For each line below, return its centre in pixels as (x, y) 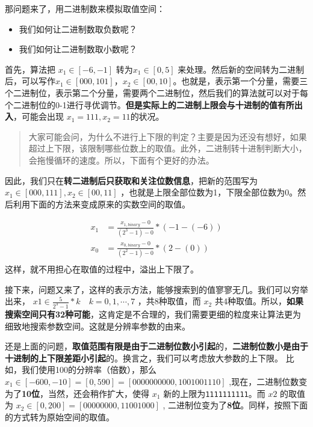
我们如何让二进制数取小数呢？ (78, 49)
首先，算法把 (30, 69)
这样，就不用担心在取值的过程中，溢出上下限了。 (102, 269)
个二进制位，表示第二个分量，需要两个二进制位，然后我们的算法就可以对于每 (156, 92)
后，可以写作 (30, 81)
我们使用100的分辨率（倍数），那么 (89, 370)
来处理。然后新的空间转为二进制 (241, 69)
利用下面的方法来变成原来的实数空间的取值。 (101, 204)
